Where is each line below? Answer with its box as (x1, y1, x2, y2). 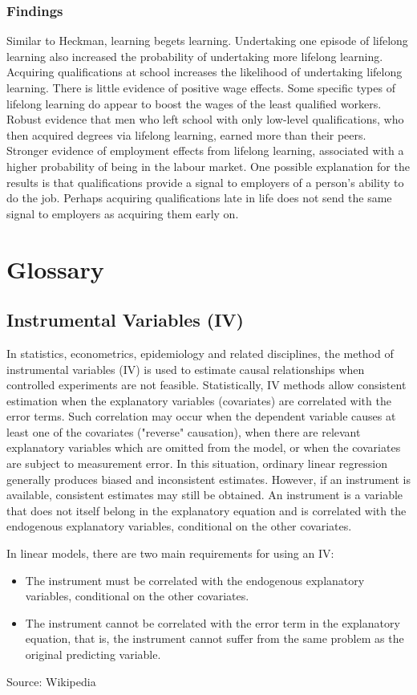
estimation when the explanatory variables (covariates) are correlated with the (6, 392, 391, 408)
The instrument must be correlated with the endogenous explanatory (25, 571, 365, 588)
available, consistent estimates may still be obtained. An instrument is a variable (6, 486, 403, 503)
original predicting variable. (25, 646, 161, 663)
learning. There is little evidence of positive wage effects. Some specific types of (6, 79, 395, 96)
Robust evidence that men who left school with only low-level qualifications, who (6, 111, 404, 128)
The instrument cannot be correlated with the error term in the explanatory (25, 614, 400, 631)
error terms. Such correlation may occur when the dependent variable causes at (6, 408, 396, 425)
